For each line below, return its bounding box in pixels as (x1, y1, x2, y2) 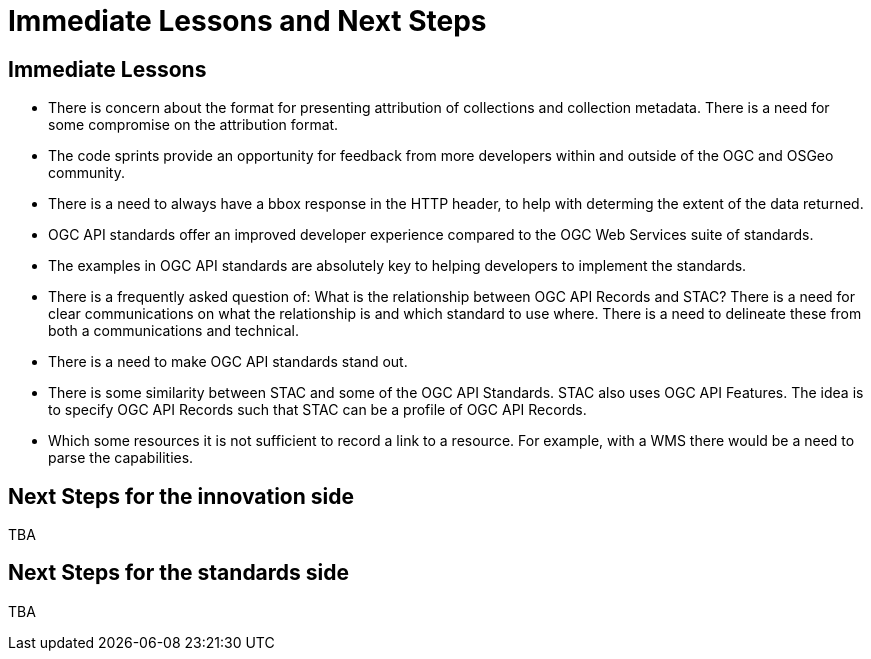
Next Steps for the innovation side (8, 483, 354, 509)
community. (48, 164, 125, 182)
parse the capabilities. (48, 449, 194, 467)
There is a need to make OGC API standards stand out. (48, 353, 408, 371)
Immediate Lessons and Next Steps (8, 4, 487, 38)
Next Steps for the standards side (8, 560, 350, 586)
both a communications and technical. (48, 322, 299, 340)
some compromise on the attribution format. (48, 116, 339, 134)
